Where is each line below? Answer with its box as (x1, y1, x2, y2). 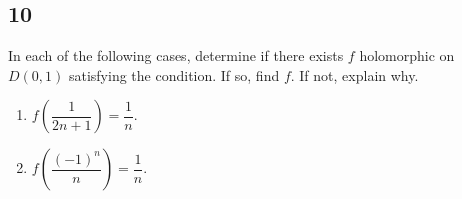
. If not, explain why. (290, 64, 419, 85)
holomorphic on (359, 45, 455, 66)
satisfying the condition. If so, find (68, 64, 280, 85)
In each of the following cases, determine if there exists (8, 45, 344, 66)
